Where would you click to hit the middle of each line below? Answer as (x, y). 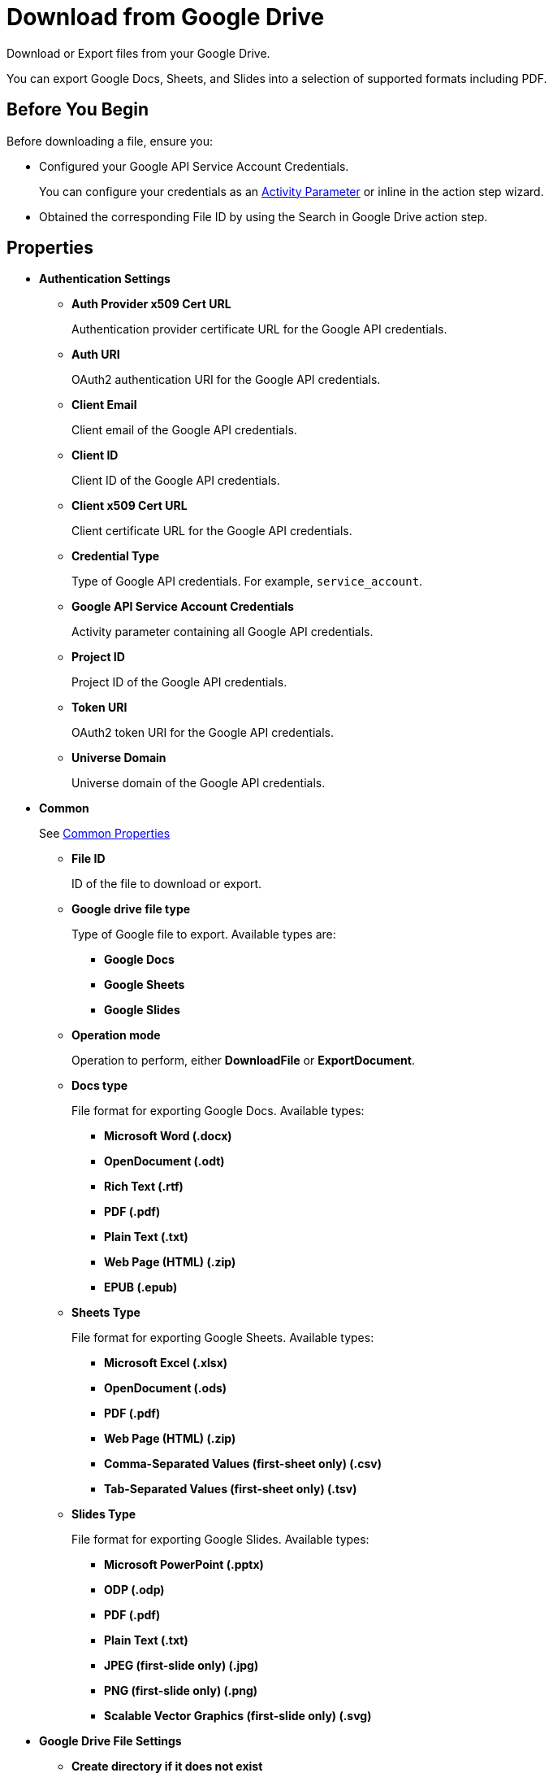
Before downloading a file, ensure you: (110, 141)
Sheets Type (106, 1313)
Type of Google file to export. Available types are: (204, 934)
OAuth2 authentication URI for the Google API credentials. (226, 380)
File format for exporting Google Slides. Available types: (220, 1540)
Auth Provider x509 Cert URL (151, 304)
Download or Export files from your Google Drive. (138, 53)
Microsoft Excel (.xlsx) (166, 1363)
